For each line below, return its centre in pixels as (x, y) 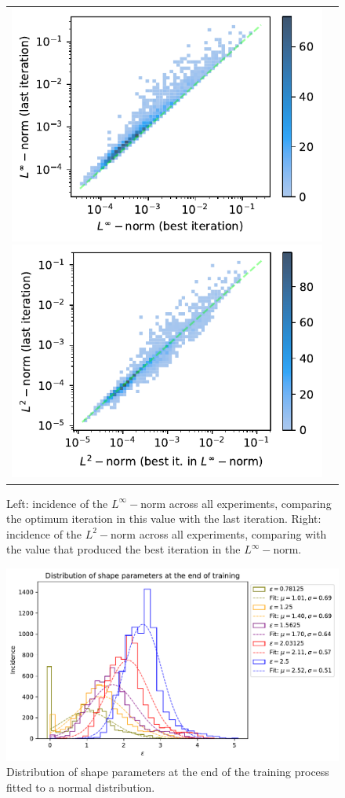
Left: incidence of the (57, 503)
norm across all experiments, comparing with (219, 533)
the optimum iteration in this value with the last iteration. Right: (164, 519)
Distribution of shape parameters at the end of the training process (168, 772)
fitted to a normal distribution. (81, 787)
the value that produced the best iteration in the (123, 549)
